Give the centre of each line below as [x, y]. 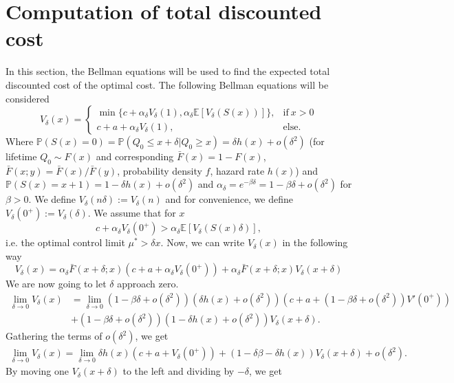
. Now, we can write [203, 242]
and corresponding [135, 156]
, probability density [160, 170]
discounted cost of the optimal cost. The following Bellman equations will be [167, 84]
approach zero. [148, 284]
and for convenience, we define [229, 199]
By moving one [37, 371]
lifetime [21, 156]
